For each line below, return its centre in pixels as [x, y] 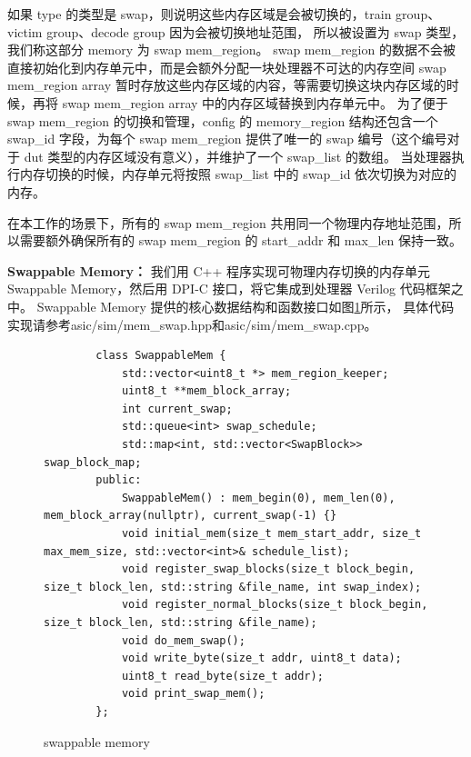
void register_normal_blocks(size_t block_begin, [275, 605]
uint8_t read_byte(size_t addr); [222, 676]
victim [25, 31]
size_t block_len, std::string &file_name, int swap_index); [233, 587]
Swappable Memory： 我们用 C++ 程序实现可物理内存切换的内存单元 [219, 270]
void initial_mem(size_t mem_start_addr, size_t [271, 534]
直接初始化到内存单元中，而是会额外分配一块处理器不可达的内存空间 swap [227, 67]
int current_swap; [177, 408]
